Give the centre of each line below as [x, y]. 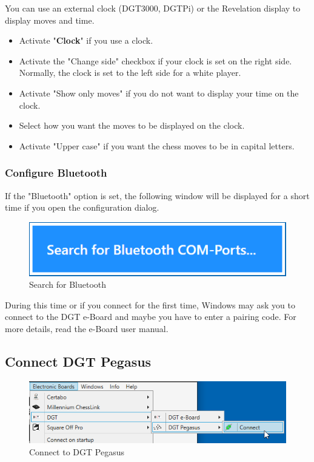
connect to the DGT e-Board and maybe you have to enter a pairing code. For [151, 317]
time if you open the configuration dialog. [82, 207]
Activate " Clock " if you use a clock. [86, 40]
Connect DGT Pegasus [78, 362]
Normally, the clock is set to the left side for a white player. [130, 73]
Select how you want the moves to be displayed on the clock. [132, 125]
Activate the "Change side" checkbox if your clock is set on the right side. [155, 60]
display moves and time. [50, 20]
